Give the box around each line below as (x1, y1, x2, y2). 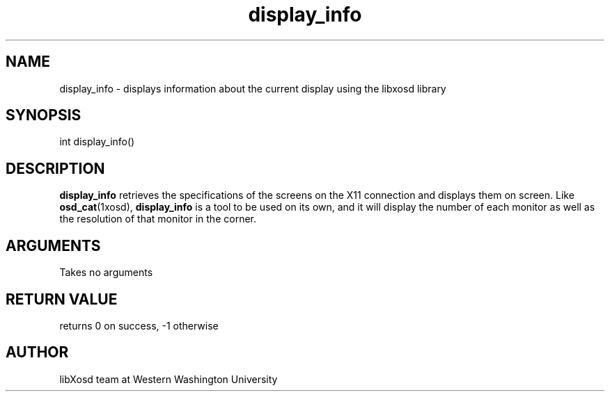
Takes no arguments (59, 266, 153, 279)
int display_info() (59, 136, 135, 148)
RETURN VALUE (6, 290, 118, 308)
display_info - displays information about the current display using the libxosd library (59, 82, 446, 95)
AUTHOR (6, 343, 69, 362)
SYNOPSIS (6, 106, 81, 124)
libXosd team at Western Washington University (59, 373, 278, 385)
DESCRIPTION (6, 159, 105, 177)
